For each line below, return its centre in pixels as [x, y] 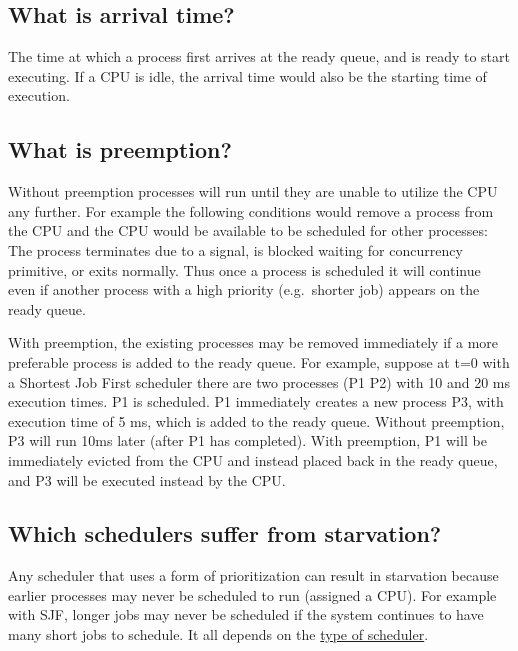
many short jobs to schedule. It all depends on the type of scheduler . [218, 634]
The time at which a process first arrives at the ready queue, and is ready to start [259, 56]
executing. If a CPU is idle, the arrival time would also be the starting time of [247, 75]
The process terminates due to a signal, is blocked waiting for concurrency [235, 249]
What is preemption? [120, 149]
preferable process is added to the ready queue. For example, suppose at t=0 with [259, 361]
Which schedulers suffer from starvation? [225, 533]
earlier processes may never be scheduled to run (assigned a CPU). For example [252, 594]
